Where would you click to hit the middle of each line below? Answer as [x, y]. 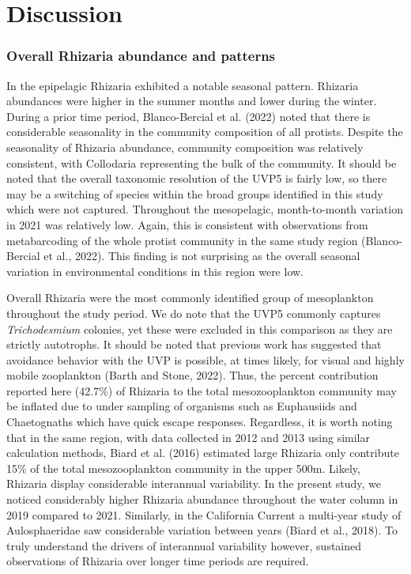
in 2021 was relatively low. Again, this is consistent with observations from [187, 224]
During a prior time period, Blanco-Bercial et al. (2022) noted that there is [189, 116]
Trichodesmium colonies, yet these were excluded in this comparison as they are [200, 329]
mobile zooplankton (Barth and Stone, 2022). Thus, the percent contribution [192, 375]
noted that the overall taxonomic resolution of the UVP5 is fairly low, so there [197, 178]
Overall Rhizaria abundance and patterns [141, 56]
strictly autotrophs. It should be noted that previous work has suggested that [194, 344]
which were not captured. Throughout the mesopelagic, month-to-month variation [205, 209]
